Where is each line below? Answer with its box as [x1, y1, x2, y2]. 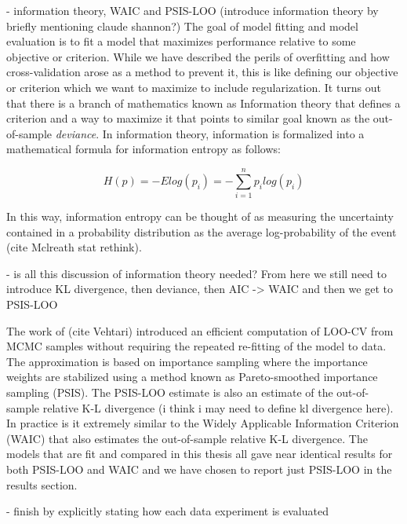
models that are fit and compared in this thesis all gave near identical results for [6, 445, 393, 462]
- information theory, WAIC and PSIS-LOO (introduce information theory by [6, 2, 379, 18]
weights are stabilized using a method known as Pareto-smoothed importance [6, 368, 378, 385]
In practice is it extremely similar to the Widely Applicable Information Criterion [6, 415, 399, 431]
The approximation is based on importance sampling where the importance [6, 353, 368, 369]
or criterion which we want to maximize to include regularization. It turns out [6, 79, 381, 95]
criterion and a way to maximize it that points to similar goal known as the [6, 110, 370, 126]
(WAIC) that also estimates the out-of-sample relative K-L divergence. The [6, 430, 368, 446]
